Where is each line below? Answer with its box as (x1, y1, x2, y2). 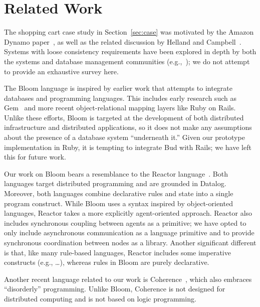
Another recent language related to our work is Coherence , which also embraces (4, 273, 252, 284)
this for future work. (4, 151, 66, 162)
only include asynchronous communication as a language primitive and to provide (4, 227, 254, 238)
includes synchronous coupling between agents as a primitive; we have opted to (4, 217, 246, 228)
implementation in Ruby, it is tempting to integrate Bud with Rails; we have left (4, 141, 251, 152)
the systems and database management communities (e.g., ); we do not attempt (4, 56, 250, 66)
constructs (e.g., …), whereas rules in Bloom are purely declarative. (4, 257, 209, 267)
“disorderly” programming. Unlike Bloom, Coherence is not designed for (4, 283, 225, 294)
